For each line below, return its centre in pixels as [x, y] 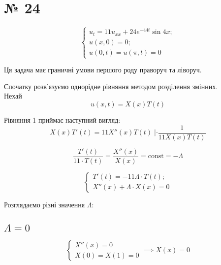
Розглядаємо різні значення [45, 204]
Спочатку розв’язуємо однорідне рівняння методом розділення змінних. [111, 86]
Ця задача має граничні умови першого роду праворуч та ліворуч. [103, 70]
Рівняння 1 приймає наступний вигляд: [62, 120]
